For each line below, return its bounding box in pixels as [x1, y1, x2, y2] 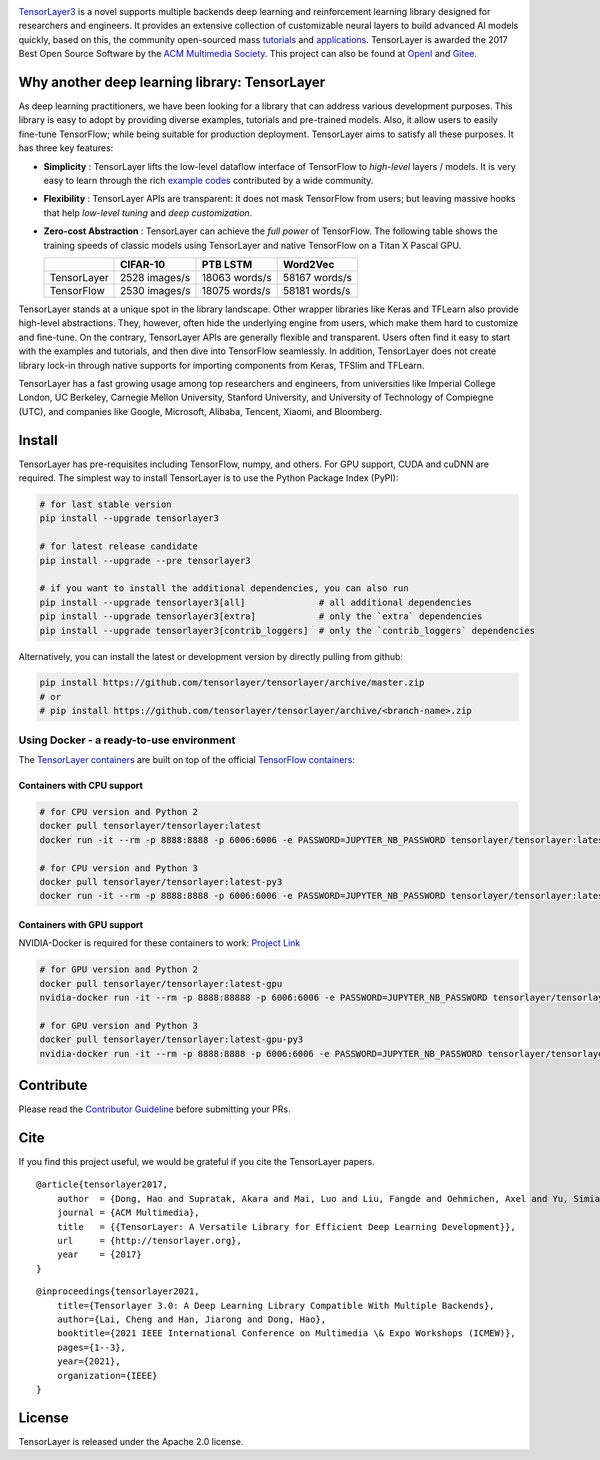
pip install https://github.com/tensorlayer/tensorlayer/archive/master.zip [39, 677, 425, 689]
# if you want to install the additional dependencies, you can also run [39, 583, 409, 594]
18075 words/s [201, 283, 271, 297]
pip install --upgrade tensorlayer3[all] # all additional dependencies [39, 596, 472, 608]
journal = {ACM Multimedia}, [56, 1207, 200, 1219]
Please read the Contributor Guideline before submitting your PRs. [18, 1103, 291, 1115]
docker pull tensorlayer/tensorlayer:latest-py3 [39, 876, 283, 887]
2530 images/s [120, 283, 191, 297]
